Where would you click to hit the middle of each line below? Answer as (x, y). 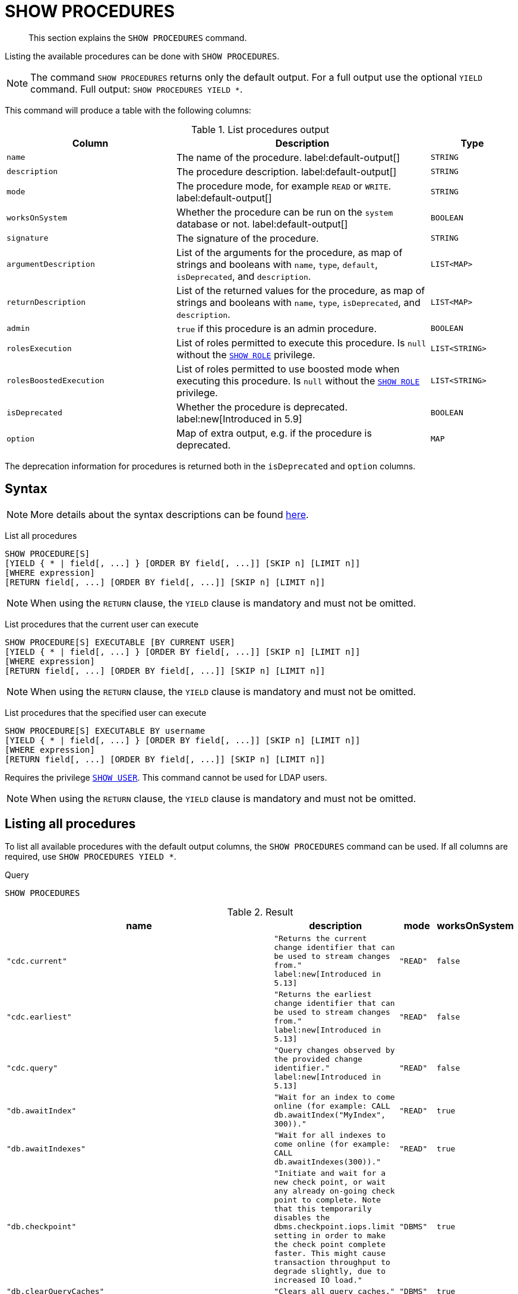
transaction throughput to (332, 1263)
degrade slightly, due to (330, 1271)
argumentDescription (51, 264)
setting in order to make (330, 1236)
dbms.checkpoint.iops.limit (334, 1227)
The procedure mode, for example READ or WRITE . (284, 186)
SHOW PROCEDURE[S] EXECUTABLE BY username (105, 730)
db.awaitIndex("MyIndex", (330, 1115)
